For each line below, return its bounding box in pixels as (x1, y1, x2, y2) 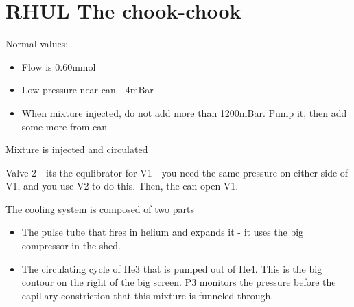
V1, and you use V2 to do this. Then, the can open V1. (5, 179, 239, 193)
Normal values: (5, 36, 69, 51)
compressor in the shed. (21, 238, 121, 253)
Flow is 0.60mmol (21, 59, 96, 73)
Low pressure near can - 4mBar (21, 82, 154, 97)
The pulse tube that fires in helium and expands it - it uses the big (21, 225, 304, 239)
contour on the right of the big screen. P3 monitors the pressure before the (21, 275, 336, 289)
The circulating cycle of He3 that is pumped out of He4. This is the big (21, 261, 322, 275)
